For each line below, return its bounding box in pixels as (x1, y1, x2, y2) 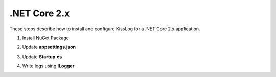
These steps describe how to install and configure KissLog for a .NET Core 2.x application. (9, 25, 200, 32)
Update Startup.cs (22, 54, 62, 60)
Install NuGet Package (22, 35, 69, 41)
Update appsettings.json (22, 44, 76, 50)
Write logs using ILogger (22, 63, 75, 69)
